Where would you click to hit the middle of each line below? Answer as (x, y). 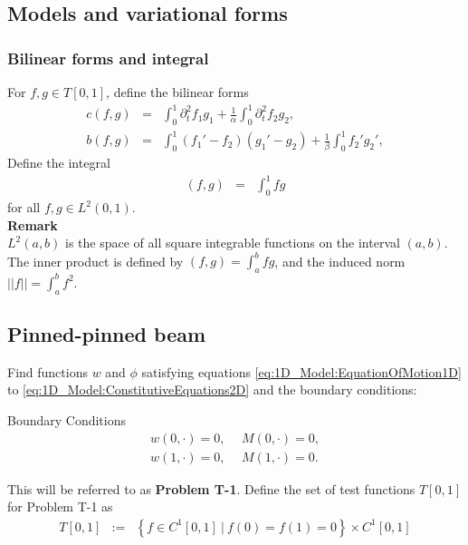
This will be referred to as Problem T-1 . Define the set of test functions (211, 488)
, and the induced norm (340, 261)
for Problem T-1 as (60, 506)
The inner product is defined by (96, 261)
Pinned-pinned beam (107, 333)
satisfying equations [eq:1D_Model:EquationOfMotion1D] (301, 371)
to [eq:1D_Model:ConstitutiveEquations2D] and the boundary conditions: (212, 389)
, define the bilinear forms (177, 92)
